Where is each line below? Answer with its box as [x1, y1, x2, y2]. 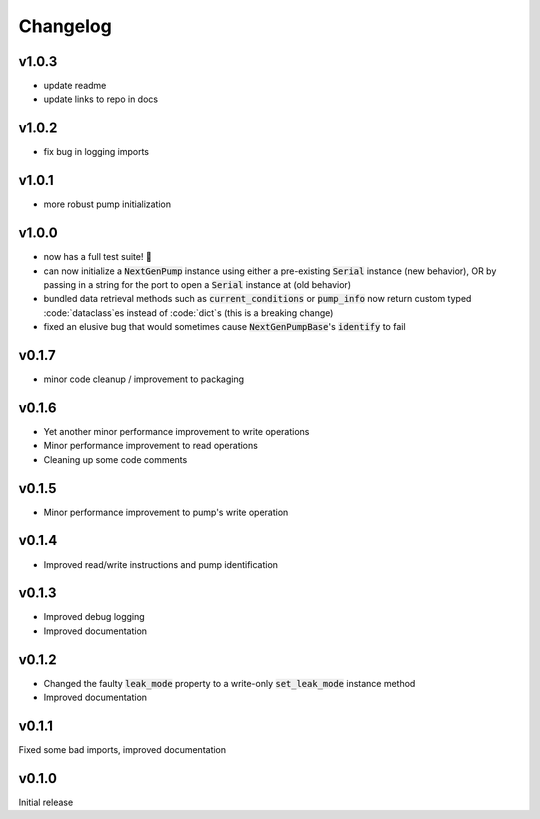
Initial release [18, 796, 74, 808]
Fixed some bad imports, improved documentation [18, 744, 227, 756]
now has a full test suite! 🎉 [43, 251, 152, 263]
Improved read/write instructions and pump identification [43, 558, 279, 570]
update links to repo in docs [43, 93, 159, 105]
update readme [43, 80, 107, 92]
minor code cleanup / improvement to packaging [43, 373, 245, 385]
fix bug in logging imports [43, 146, 150, 158]
